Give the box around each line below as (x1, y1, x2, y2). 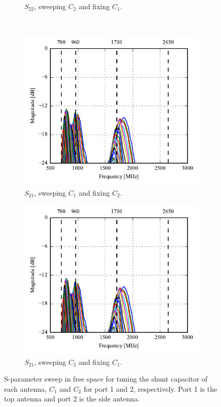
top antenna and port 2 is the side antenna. (4, 393, 140, 404)
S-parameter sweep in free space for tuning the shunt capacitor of (4, 373, 208, 384)
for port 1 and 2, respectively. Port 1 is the (83, 383, 217, 394)
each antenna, (4, 383, 47, 394)
